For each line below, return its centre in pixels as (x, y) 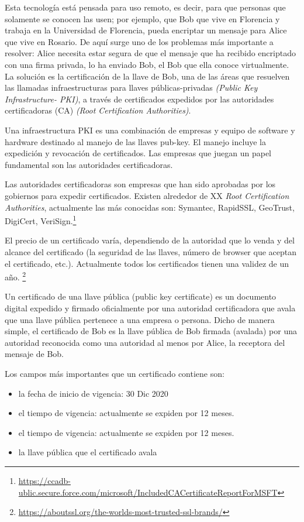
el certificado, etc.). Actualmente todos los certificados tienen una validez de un (147, 263)
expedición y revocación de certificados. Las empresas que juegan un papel (138, 153)
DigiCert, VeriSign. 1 (41, 220)
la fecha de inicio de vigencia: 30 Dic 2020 (93, 393)
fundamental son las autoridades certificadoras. (89, 164)
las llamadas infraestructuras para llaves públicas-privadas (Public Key (131, 87)
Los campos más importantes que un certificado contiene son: (115, 373)
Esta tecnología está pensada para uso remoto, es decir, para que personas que (145, 7)
